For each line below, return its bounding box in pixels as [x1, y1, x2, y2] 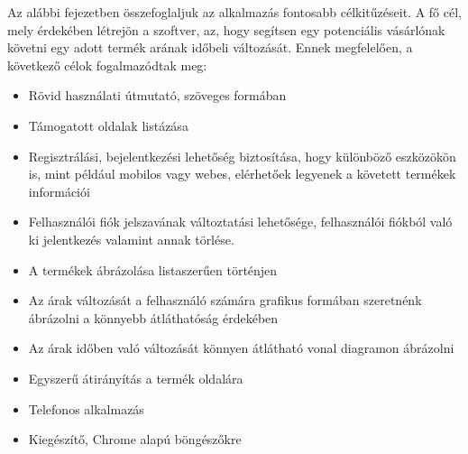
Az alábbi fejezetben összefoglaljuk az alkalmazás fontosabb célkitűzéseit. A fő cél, [7, 3, 462, 21]
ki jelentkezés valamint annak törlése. [28, 229, 234, 248]
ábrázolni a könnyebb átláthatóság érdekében [28, 308, 279, 327]
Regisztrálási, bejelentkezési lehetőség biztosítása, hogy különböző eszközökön [28, 146, 456, 165]
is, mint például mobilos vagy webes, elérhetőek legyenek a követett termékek [28, 164, 456, 183]
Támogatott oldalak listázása [28, 116, 188, 134]
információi [28, 181, 90, 200]
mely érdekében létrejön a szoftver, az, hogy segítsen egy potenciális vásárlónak [7, 20, 445, 39]
